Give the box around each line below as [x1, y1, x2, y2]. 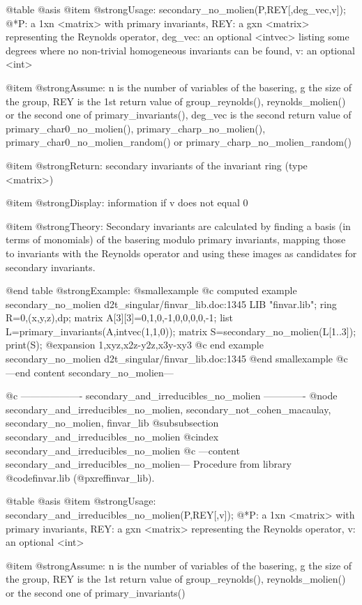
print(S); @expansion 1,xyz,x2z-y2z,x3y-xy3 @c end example [6, 337, 264, 352]
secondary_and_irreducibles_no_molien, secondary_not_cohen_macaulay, [6, 401, 331, 416]
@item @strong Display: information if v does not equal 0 [6, 195, 248, 210]
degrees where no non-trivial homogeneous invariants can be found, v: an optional [6, 43, 355, 57]
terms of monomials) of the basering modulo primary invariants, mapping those [6, 232, 346, 247]
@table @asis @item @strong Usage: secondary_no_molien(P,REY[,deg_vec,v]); [6, 2, 346, 16]
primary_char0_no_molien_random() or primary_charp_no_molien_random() [6, 135, 352, 149]
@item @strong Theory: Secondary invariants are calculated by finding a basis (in [6, 218, 351, 233]
